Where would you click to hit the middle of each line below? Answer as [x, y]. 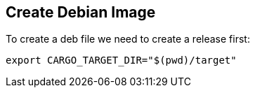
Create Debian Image [81, 12]
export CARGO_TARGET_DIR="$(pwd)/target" [121, 60]
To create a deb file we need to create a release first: [128, 39]
